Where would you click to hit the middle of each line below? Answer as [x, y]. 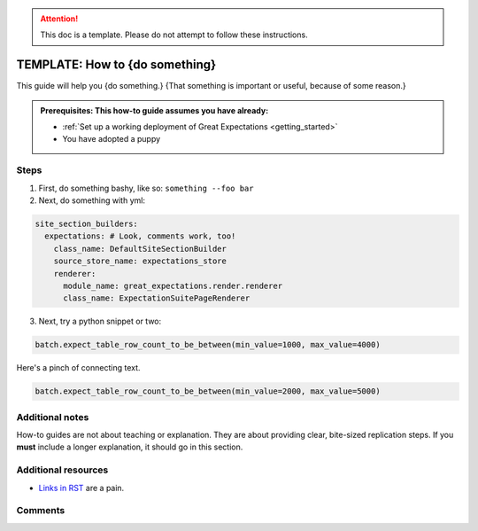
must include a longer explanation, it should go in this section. [130, 447]
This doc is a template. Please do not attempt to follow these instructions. [174, 35]
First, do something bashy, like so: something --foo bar [146, 188]
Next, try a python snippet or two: [100, 321]
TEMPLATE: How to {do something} [116, 65]
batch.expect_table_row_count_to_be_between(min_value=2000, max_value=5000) [208, 391]
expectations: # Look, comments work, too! [140, 236]
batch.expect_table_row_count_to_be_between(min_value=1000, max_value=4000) [208, 345]
